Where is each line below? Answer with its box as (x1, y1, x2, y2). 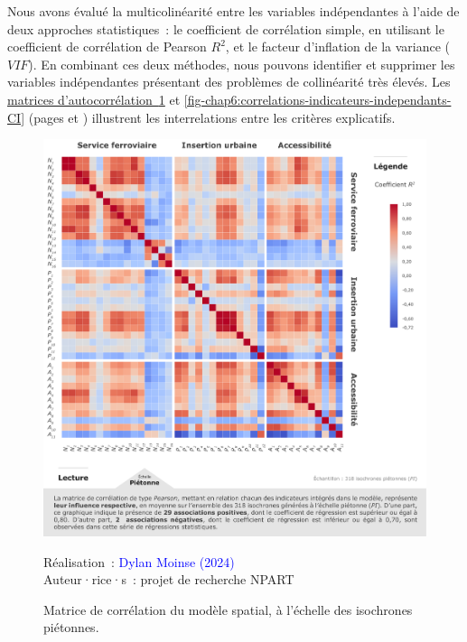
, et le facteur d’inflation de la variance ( (225, 37, 451, 56)
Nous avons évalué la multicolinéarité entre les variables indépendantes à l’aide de (7, 2, 460, 20)
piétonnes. (43, 618, 99, 637)
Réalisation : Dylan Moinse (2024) (43, 552, 235, 571)
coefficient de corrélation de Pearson (7, 37, 207, 56)
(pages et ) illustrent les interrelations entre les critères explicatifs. (28, 107, 396, 126)
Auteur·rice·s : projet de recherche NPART (43, 570, 294, 589)
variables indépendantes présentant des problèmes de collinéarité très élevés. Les (7, 72, 451, 91)
